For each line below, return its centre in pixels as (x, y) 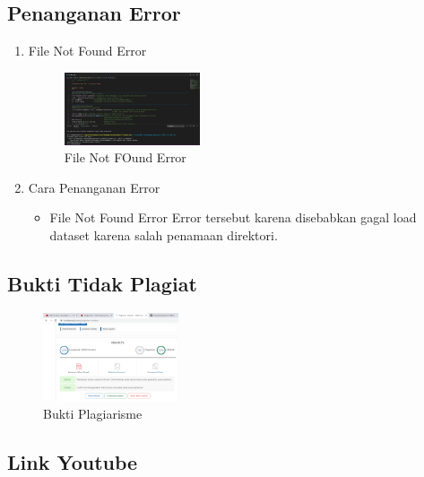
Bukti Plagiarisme (93, 414)
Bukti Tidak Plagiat (102, 284)
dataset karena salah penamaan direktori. (164, 235)
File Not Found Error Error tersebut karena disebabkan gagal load (233, 217)
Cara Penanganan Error (94, 187)
